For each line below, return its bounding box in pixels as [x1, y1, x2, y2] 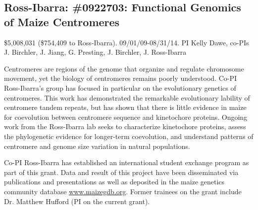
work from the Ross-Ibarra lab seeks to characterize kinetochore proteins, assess [4, 121, 246, 132]
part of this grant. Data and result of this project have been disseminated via [4, 167, 239, 177]
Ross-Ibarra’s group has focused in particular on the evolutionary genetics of [4, 82, 236, 93]
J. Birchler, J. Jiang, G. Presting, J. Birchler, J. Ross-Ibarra [4, 47, 187, 57]
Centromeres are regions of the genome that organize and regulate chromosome [4, 63, 244, 73]
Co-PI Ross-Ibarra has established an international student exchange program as [4, 157, 249, 168]
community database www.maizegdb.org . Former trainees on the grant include [4, 186, 242, 196]
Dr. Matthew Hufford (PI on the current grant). [4, 196, 150, 206]
